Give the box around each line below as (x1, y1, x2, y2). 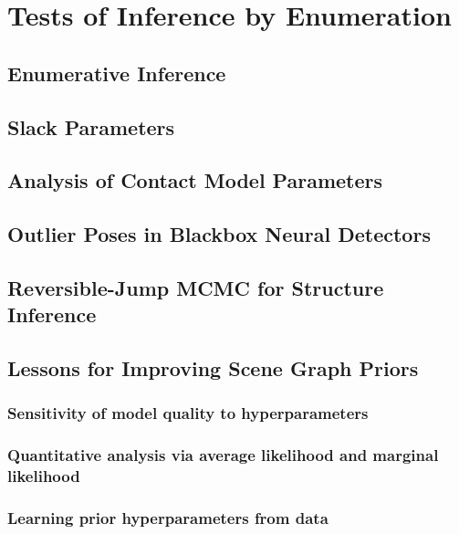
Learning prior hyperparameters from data (7, 506, 329, 529)
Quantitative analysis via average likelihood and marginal (7, 444, 439, 466)
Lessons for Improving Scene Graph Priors (7, 354, 419, 382)
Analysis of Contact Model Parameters (7, 166, 383, 194)
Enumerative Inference (7, 58, 226, 87)
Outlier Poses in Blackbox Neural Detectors (7, 220, 431, 248)
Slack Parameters (7, 112, 175, 141)
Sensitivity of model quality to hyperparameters (7, 402, 369, 424)
